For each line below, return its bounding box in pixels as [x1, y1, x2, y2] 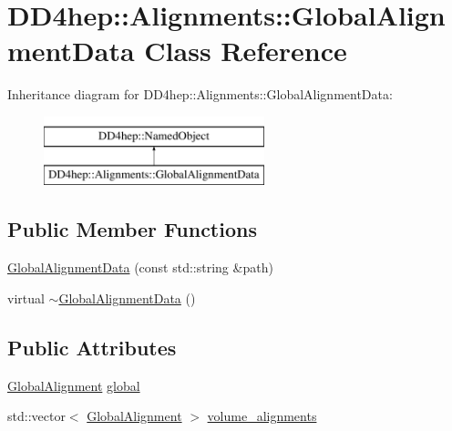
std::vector [7, 406, 66, 426]
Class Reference [144, 32, 347, 69]
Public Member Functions [7, 215, 257, 243]
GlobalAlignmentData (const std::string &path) [7, 258, 273, 277]
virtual [7, 288, 45, 307]
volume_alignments [207, 406, 317, 426]
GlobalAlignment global [7, 375, 140, 395]
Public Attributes [7, 333, 177, 361]
